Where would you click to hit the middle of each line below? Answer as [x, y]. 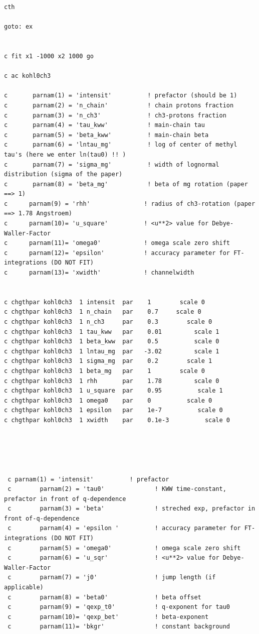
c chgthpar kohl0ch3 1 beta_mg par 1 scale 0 [104, 371]
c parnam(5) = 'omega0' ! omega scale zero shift [124, 548]
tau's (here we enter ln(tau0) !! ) [65, 154]
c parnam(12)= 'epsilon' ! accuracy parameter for [117, 253]
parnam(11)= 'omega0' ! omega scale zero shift [130, 243]
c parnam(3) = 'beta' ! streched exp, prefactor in [132, 509]
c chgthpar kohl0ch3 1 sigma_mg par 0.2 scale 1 [108, 361]
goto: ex [19, 27]
